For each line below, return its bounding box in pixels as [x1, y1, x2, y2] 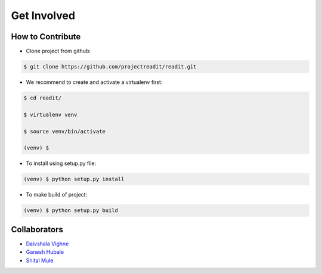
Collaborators [11, 224, 64, 235]
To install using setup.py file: [26, 160, 97, 167]
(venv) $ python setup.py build [23, 207, 119, 214]
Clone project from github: [26, 48, 91, 55]
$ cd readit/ [23, 95, 62, 101]
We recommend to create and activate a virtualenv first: [26, 79, 163, 86]
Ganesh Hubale [26, 248, 64, 256]
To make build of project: [26, 191, 88, 198]
